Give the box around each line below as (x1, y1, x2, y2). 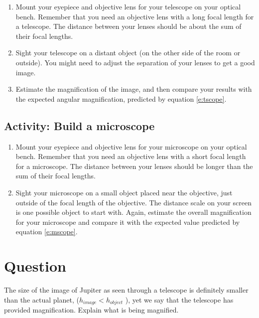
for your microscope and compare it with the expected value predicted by (15, 216, 240, 227)
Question (4, 256, 66, 276)
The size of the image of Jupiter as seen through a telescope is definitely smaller (4, 285, 249, 295)
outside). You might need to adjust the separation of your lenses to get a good (15, 57, 255, 67)
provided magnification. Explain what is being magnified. (4, 305, 179, 315)
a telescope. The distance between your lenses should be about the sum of (15, 21, 242, 31)
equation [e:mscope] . (15, 226, 78, 237)
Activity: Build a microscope (4, 118, 155, 133)
